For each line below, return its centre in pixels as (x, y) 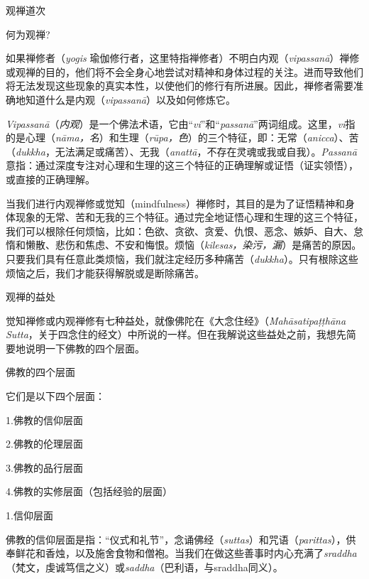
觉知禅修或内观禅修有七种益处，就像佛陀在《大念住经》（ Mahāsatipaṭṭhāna (176, 320)
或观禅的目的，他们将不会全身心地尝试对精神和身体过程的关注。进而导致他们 (184, 71)
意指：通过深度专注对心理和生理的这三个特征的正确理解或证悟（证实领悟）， (182, 165)
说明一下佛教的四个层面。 (85, 348)
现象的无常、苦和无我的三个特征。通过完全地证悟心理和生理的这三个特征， (189, 217)
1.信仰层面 (29, 515)
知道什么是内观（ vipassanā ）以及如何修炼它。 (130, 99)
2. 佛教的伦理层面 (44, 444)
